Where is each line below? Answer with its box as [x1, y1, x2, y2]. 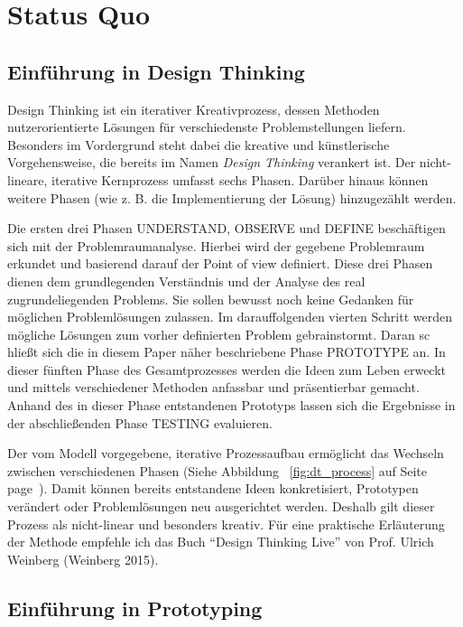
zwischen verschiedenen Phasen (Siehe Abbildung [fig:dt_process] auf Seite [7, 461, 428, 480]
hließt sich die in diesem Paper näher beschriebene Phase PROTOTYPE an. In [7, 342, 446, 361]
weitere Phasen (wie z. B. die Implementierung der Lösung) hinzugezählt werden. [7, 188, 457, 207]
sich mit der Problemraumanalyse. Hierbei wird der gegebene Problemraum [7, 236, 425, 255]
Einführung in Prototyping [7, 594, 263, 622]
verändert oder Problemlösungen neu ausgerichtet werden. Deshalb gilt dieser [7, 497, 435, 516]
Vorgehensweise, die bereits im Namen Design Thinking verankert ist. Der [7, 153, 416, 172]
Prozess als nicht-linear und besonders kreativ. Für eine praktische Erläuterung [7, 514, 445, 533]
